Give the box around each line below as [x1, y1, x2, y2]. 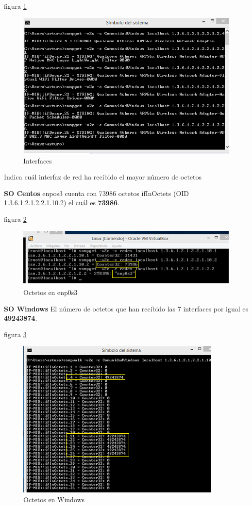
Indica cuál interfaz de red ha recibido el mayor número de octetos [4, 172, 202, 182]
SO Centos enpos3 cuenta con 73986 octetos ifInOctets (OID [4, 188, 189, 198]
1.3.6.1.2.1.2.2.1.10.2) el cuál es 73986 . [4, 197, 119, 208]
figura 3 [4, 329, 27, 339]
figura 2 [4, 214, 27, 224]
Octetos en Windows [23, 494, 85, 504]
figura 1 [4, 1, 27, 11]
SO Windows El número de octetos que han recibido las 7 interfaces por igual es [4, 303, 249, 313]
